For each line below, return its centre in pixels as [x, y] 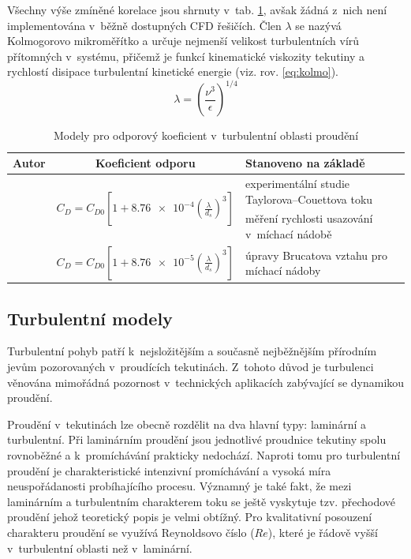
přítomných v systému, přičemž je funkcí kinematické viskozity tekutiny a [186, 56]
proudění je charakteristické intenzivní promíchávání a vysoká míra [169, 470]
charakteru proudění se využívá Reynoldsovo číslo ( [131, 533]
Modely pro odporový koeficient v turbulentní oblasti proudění [206, 135]
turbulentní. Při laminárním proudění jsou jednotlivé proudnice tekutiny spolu [197, 439]
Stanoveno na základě [305, 163]
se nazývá [318, 25]
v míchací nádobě [289, 233]
